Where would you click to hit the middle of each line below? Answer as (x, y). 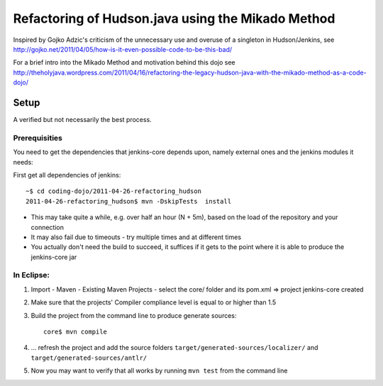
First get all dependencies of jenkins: (67, 175)
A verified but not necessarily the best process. (82, 120)
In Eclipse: (31, 275)
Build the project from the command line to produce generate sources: (134, 315)
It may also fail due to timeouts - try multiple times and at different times (136, 237)
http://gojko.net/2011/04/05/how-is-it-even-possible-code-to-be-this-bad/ (123, 49)
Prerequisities (38, 138)
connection (47, 227)
